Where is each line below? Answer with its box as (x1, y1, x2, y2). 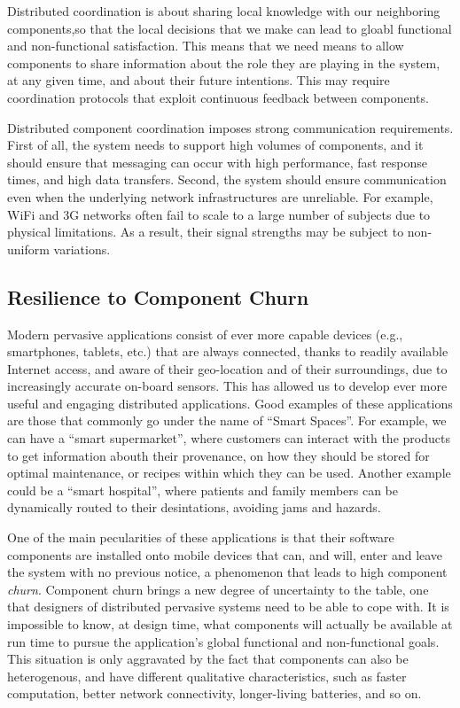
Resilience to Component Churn (7, 283, 309, 310)
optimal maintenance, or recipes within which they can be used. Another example (7, 463, 451, 482)
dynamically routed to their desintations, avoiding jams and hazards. (7, 498, 381, 517)
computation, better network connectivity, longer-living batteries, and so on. (7, 684, 422, 703)
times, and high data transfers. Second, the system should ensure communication (7, 170, 447, 189)
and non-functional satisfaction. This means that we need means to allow (7, 36, 404, 55)
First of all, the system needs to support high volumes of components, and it (7, 136, 424, 154)
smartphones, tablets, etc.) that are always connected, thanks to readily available (7, 342, 448, 361)
